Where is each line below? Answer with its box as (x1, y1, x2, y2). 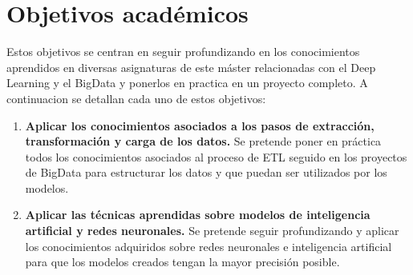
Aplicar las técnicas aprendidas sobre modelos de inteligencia (25, 206, 370, 223)
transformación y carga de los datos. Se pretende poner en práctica (25, 133, 382, 149)
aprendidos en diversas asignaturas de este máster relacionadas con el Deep (6, 58, 376, 75)
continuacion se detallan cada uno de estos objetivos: (6, 90, 266, 106)
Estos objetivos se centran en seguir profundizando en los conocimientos (6, 43, 360, 60)
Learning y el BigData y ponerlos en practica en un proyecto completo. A (6, 74, 368, 91)
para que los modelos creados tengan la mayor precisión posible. (25, 253, 340, 270)
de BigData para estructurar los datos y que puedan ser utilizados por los (25, 164, 387, 181)
